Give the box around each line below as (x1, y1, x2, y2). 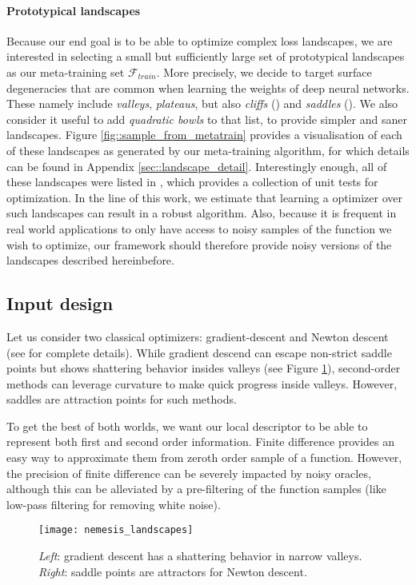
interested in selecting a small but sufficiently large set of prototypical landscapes (6, 48, 405, 65)
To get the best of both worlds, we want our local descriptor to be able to (6, 417, 368, 434)
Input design (6, 291, 114, 316)
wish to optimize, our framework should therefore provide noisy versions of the (6, 236, 392, 253)
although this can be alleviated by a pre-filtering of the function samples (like (6, 480, 386, 497)
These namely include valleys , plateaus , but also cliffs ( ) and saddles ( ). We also (6, 95, 398, 112)
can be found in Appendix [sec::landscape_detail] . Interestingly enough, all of (6, 157, 387, 174)
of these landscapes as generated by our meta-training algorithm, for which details (6, 141, 410, 158)
